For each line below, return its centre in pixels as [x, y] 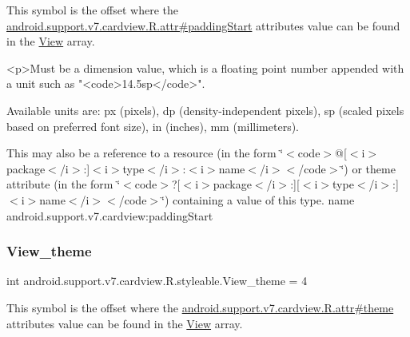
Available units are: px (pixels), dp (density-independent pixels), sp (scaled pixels [205, 110]
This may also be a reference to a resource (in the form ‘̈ [145, 153]
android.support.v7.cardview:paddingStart [110, 215]
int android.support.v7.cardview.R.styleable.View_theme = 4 [157, 281]
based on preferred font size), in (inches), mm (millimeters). [153, 126]
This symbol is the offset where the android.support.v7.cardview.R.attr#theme [200, 307]
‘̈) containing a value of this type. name [258, 199]
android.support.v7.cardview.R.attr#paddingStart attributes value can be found [203, 25]
